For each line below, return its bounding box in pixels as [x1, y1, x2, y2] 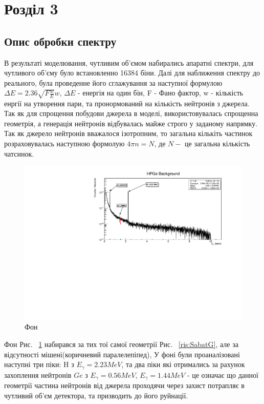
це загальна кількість [185, 138, 250, 148]
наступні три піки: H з [4, 359, 74, 370]
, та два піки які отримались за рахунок [121, 359, 245, 370]
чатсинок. [4, 148, 34, 159]
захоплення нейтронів [4, 369, 72, 380]
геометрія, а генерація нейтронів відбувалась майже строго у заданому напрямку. [4, 118, 258, 128]
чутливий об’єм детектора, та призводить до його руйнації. [4, 390, 188, 400]
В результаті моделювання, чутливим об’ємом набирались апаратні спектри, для [4, 57, 254, 68]
